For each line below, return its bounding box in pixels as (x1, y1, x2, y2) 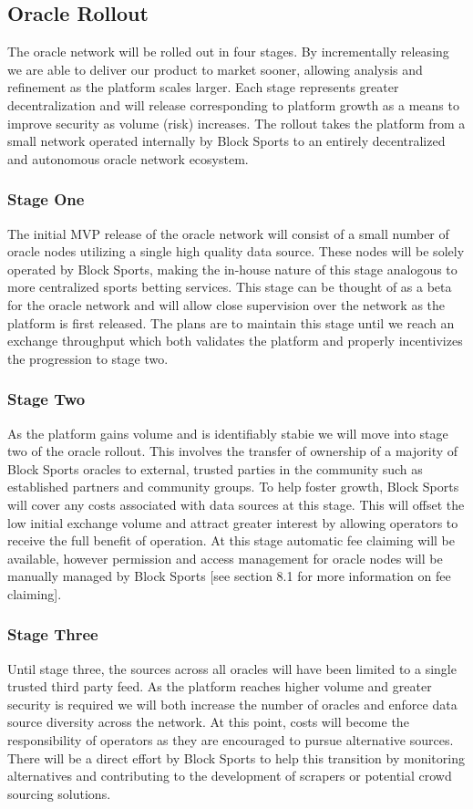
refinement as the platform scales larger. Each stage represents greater (7, 78, 399, 97)
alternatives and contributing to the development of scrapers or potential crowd (7, 766, 452, 785)
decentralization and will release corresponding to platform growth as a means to (7, 95, 459, 114)
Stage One (7, 188, 85, 211)
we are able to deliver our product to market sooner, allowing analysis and (7, 59, 423, 78)
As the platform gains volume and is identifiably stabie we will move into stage (7, 423, 448, 442)
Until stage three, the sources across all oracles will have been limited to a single (7, 659, 457, 678)
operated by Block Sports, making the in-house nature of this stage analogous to (7, 259, 458, 278)
